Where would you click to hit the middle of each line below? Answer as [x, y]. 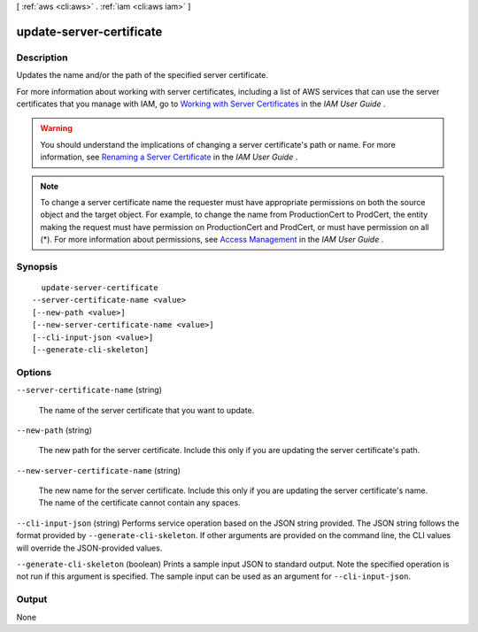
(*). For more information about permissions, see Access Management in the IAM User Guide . [212, 240]
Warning [56, 128]
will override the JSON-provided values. [89, 548]
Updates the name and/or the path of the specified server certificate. [143, 75]
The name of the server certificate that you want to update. [146, 410]
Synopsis [37, 266]
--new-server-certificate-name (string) [99, 470]
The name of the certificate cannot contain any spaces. [139, 503]
